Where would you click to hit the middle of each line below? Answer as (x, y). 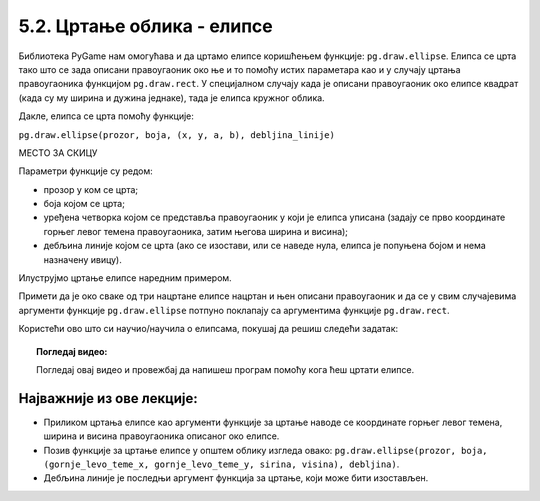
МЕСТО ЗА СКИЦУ (58, 152)
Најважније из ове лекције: (108, 398)
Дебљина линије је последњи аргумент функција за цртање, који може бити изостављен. (236, 478)
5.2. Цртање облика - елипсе (146, 26)
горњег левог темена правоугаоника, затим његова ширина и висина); (196, 231)
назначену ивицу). (82, 259)
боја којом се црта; (84, 204)
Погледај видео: (72, 351)
